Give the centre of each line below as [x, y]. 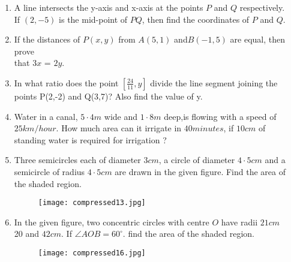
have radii [239, 222]
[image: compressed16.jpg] [92, 253]
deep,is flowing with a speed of [220, 116]
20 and [27, 234]
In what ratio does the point [66, 82]
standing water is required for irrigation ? [90, 139]
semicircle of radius [49, 171]
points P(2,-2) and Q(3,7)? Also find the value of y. [108, 96]
